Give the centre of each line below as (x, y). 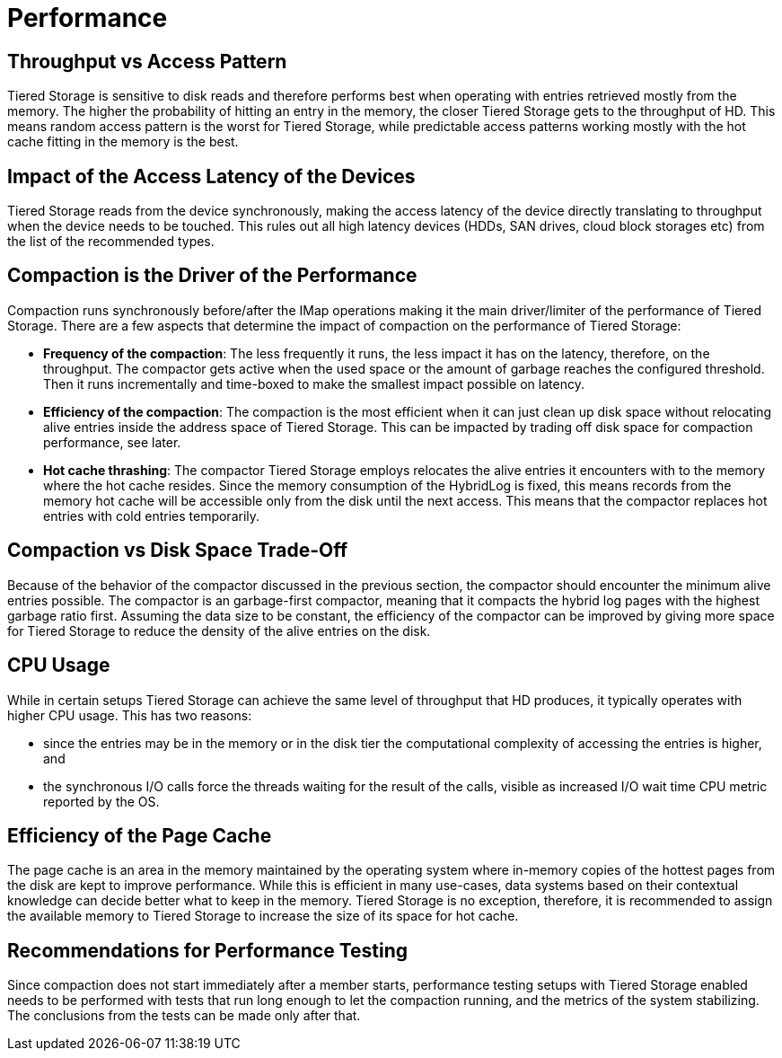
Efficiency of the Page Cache (140, 835)
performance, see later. (112, 442)
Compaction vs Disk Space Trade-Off (178, 551)
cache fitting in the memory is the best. (123, 142)
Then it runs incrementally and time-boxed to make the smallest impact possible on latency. (314, 384)
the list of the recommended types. (111, 242)
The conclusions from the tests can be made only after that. (184, 1016)
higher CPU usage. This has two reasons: (130, 715)
